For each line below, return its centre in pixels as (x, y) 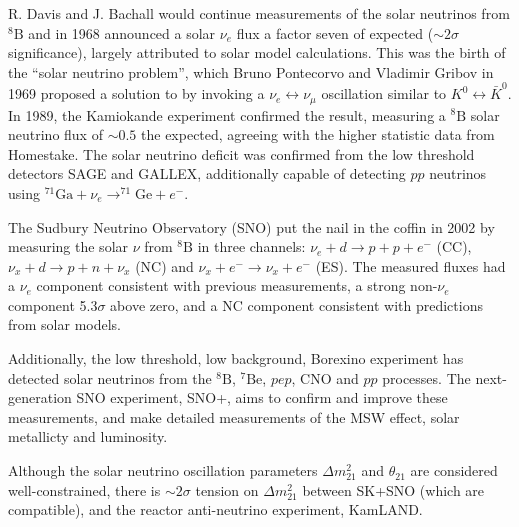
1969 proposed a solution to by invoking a (136, 93)
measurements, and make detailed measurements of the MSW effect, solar (234, 416)
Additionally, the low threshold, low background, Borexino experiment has (236, 358)
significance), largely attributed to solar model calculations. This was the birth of (257, 52)
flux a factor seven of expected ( (335, 32)
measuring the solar (68, 246)
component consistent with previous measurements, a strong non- (237, 285)
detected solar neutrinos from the (110, 377)
